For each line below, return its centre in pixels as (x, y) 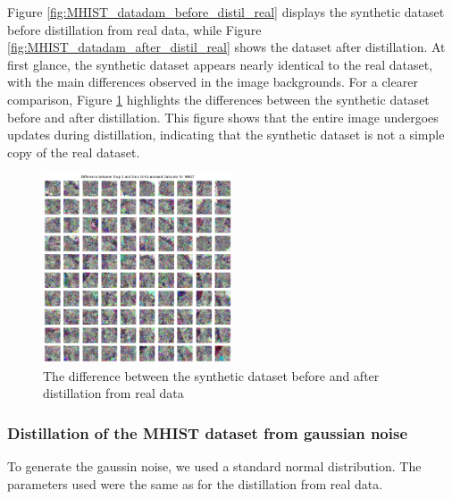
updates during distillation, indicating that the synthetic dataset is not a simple (226, 135)
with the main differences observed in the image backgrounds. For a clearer (213, 82)
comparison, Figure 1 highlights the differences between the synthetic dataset (218, 99)
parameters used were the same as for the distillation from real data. (195, 483)
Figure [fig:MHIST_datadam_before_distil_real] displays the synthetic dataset (226, 12)
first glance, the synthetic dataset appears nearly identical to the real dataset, (220, 64)
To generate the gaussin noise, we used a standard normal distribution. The (214, 466)
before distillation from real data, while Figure (134, 29)
